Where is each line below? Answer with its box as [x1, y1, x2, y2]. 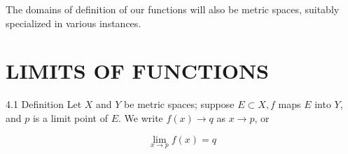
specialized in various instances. [6, 15, 141, 30]
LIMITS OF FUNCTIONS [6, 56, 269, 85]
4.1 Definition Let [6, 97, 82, 111]
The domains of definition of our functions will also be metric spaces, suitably [6, 2, 340, 16]
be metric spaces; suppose [124, 97, 235, 111]
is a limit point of [32, 110, 108, 125]
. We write [118, 110, 163, 125]
